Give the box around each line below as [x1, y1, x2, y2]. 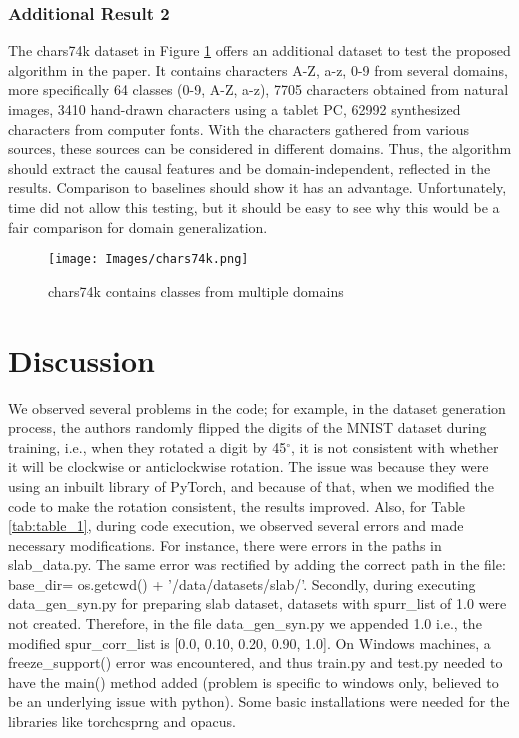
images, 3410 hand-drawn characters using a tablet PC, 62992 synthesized [8, 99, 461, 119]
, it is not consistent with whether [291, 436, 499, 457]
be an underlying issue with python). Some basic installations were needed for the [8, 691, 510, 712]
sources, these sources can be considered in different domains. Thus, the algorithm [8, 138, 512, 159]
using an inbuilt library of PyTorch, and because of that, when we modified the [8, 475, 494, 496]
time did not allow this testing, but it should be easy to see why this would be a [8, 196, 500, 217]
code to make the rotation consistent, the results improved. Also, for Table [8, 495, 466, 516]
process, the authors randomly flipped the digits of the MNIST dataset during [8, 417, 487, 438]
